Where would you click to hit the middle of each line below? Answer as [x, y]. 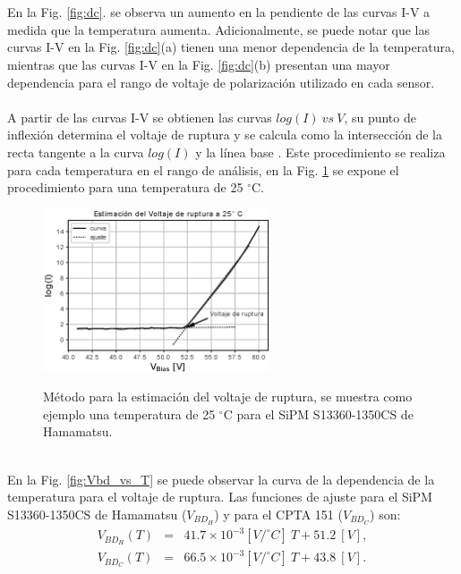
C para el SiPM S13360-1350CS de [318, 414]
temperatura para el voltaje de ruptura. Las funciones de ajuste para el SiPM [220, 497]
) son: [385, 514]
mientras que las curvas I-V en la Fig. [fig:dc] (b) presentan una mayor [199, 64]
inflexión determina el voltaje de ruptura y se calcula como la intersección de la [225, 135]
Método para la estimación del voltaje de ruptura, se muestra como [228, 397]
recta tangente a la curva [76, 152]
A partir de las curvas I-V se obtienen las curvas [140, 117]
